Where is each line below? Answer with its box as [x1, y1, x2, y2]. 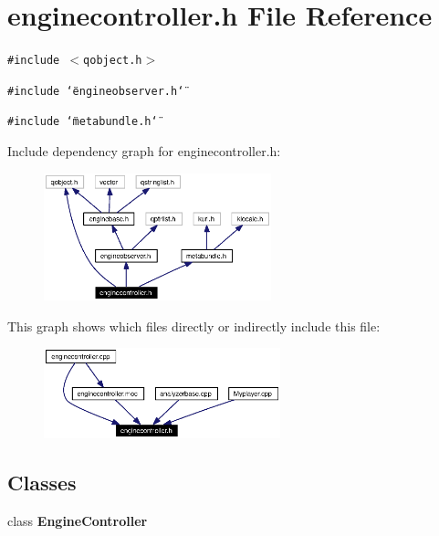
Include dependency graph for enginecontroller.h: [7, 142, 281, 161]
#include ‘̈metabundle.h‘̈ [7, 115, 158, 129]
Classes [7, 468, 77, 496]
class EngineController [7, 510, 148, 530]
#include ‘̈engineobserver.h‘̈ [7, 84, 184, 98]
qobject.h [83, 54, 142, 68]
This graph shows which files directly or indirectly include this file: [7, 316, 381, 335]
